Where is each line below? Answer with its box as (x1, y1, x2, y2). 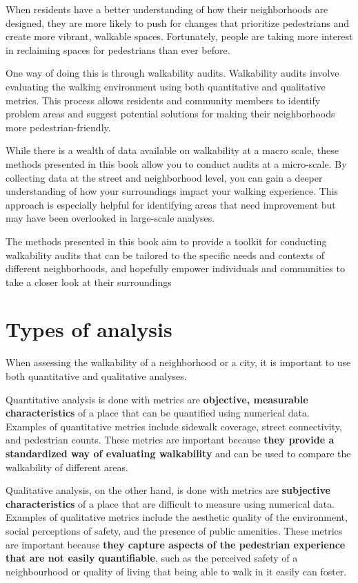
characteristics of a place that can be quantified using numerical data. (6, 405, 310, 420)
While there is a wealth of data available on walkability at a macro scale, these (6, 143, 339, 157)
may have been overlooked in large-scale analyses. (6, 211, 215, 225)
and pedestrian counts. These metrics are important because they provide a (6, 432, 335, 447)
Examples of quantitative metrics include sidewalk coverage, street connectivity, (6, 419, 342, 433)
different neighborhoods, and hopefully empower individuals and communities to (6, 261, 345, 276)
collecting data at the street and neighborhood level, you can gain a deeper (6, 170, 323, 184)
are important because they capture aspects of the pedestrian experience (6, 537, 346, 551)
